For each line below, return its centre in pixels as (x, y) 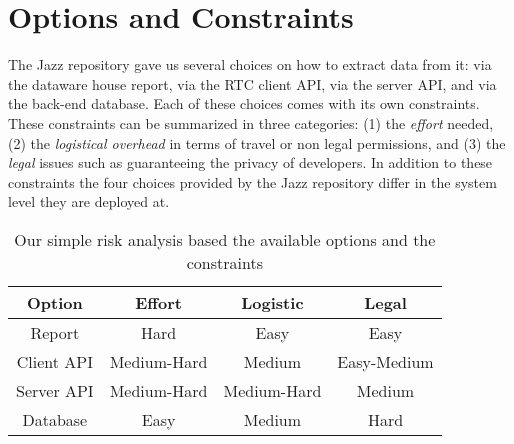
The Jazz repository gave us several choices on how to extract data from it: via (250, 64)
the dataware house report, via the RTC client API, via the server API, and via (252, 83)
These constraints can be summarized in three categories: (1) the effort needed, (251, 122)
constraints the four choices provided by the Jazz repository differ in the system (252, 181)
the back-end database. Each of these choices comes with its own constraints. (244, 103)
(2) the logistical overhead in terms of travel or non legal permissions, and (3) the (257, 142)
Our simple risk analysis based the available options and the (225, 239)
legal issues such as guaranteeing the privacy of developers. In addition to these (250, 162)
